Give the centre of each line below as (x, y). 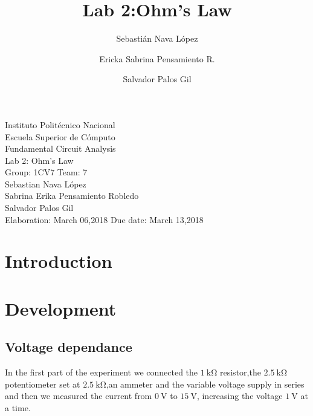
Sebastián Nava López (157, 38)
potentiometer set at (43, 384)
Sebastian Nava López (46, 184)
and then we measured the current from (79, 396)
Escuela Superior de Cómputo (60, 136)
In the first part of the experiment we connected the (102, 372)
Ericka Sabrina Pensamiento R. (157, 58)
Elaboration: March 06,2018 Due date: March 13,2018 (104, 219)
